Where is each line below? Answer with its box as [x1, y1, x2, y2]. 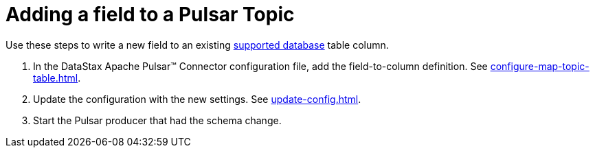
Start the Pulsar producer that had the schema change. [33, 114, 282, 126]
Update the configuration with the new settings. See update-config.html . [33, 93, 361, 105]
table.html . [33, 71, 81, 84]
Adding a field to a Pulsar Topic [5, 3, 295, 26]
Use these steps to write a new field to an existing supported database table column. [5, 38, 389, 51]
